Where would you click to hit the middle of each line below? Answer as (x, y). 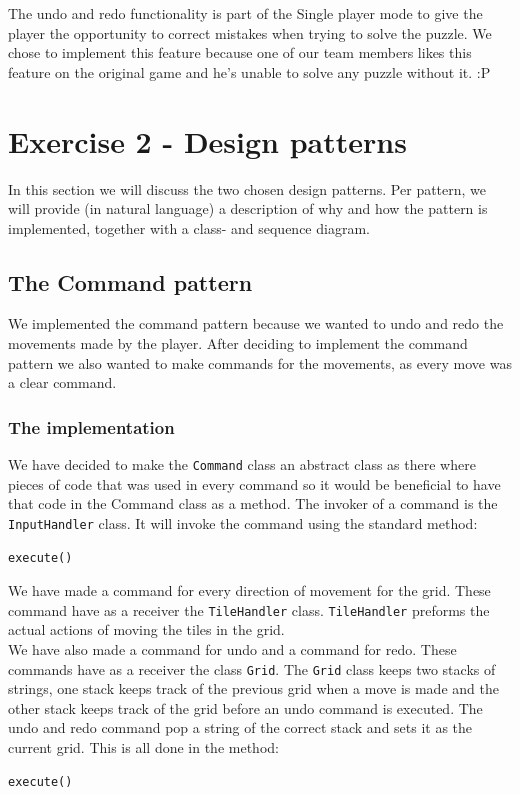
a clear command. (62, 382)
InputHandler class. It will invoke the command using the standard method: (243, 522)
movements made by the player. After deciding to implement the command (238, 343)
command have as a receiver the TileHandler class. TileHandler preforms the (249, 609)
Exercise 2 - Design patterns (207, 140)
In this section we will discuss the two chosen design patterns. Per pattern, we (247, 188)
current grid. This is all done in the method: (143, 747)
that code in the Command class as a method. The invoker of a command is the (253, 503)
